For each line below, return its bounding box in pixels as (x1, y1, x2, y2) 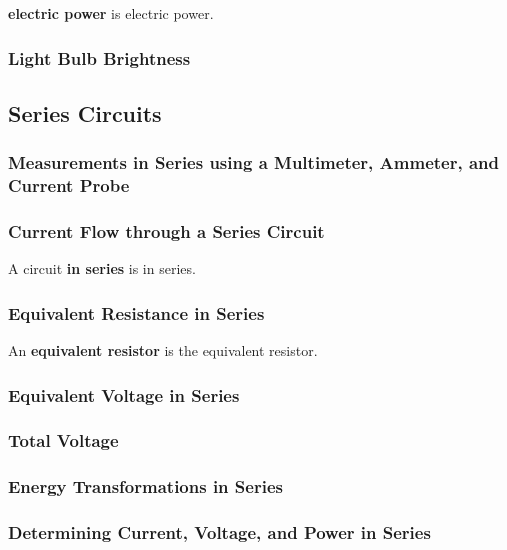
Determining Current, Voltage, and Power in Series (8, 520, 431, 545)
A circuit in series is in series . (8, 258, 196, 279)
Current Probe (8, 173, 130, 198)
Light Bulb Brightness (8, 45, 191, 70)
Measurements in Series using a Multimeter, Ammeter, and (8, 150, 499, 175)
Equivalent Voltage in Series (8, 382, 240, 407)
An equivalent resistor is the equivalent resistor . (8, 340, 318, 361)
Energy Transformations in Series (8, 474, 283, 499)
